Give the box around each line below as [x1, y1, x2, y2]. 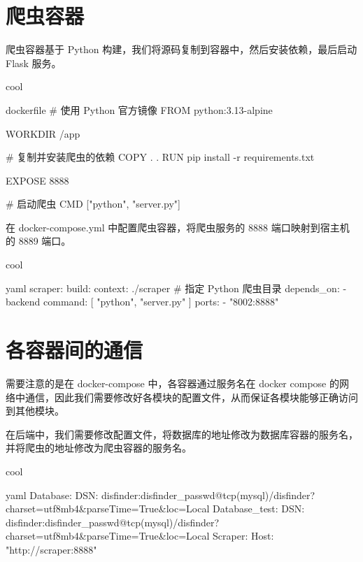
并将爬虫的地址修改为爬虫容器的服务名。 [6, 440, 192, 455]
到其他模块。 [6, 403, 64, 418]
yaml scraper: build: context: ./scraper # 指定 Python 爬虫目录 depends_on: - [6, 280, 347, 295]
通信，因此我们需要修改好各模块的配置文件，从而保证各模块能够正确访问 [24, 389, 358, 404]
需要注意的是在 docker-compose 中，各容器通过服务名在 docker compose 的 [6, 375, 339, 390]
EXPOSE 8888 [6, 173, 69, 187]
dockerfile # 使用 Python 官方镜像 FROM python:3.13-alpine [6, 102, 273, 117]
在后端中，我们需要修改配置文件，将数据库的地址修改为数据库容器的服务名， [6, 426, 358, 441]
